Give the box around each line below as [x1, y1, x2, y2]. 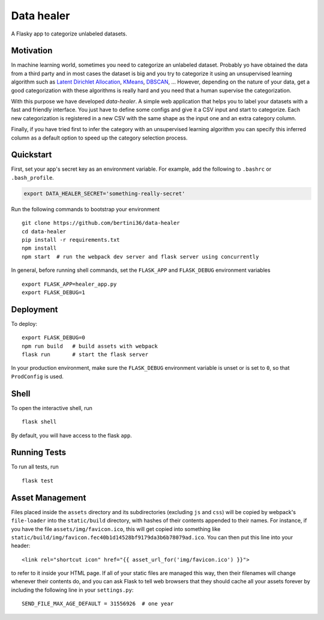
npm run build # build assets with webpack [22, 343, 158, 349]
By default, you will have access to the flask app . [11, 432, 132, 439]
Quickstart [11, 150, 52, 160]
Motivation [11, 46, 53, 56]
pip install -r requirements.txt [22, 236, 120, 244]
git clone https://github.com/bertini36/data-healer [22, 219, 180, 227]
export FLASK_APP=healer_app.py [22, 280, 117, 287]
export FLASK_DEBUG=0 [22, 334, 85, 341]
